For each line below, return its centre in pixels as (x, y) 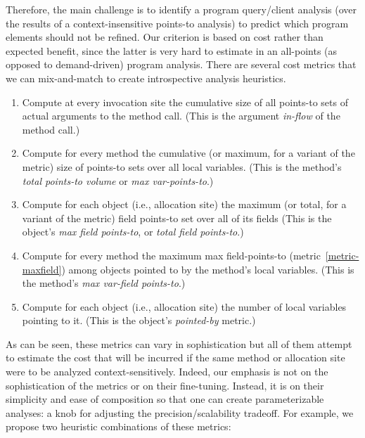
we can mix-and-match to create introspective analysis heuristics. (146, 78)
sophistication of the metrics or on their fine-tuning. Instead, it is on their (165, 385)
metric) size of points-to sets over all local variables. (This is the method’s (182, 166)
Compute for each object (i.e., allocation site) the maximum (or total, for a (184, 204)
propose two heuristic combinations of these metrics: (119, 426)
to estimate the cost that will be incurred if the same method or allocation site (175, 358)
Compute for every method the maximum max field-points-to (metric (171, 255)
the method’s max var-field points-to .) (104, 283)
